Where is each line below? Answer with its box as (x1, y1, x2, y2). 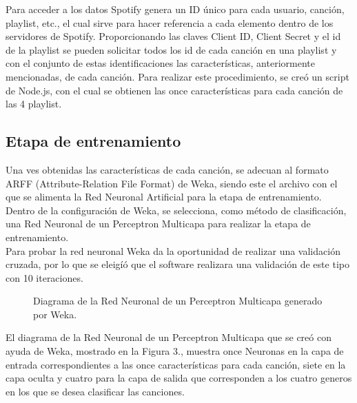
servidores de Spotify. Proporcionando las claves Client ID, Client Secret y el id (6, 29, 341, 43)
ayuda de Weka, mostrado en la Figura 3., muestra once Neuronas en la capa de (6, 344, 344, 358)
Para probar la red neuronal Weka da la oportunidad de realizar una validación (6, 243, 340, 258)
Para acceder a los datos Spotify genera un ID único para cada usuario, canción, (6, 2, 345, 16)
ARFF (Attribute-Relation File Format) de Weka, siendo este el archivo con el (6, 176, 338, 190)
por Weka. (33, 307, 77, 321)
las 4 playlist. (6, 96, 62, 111)
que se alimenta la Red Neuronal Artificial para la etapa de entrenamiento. (6, 189, 322, 204)
